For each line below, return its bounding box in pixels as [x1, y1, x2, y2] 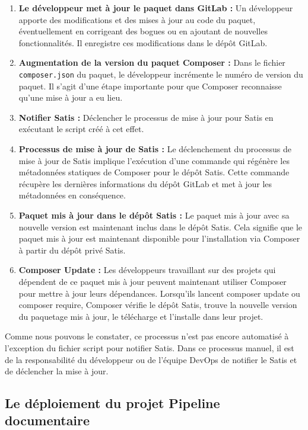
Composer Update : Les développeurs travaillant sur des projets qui [18, 264, 276, 276]
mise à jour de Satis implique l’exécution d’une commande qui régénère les [18, 154, 290, 166]
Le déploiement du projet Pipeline [5, 394, 220, 412]
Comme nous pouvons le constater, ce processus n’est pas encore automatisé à [5, 330, 289, 342]
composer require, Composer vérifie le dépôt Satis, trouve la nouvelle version [18, 299, 297, 311]
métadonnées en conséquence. [18, 189, 126, 201]
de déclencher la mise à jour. [5, 365, 109, 377]
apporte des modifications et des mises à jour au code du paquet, [18, 13, 256, 25]
